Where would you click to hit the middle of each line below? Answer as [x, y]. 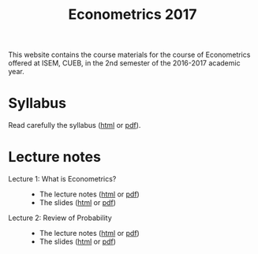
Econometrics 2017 [133, 15]
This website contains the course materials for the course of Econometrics [129, 55]
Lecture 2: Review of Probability [60, 218]
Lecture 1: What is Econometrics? [62, 179]
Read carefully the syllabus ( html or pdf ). [75, 125]
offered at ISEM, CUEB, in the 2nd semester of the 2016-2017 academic [124, 63]
